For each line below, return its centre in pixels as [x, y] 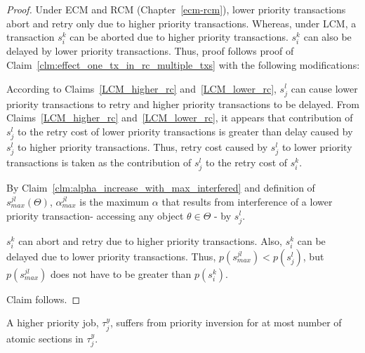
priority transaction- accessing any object [95, 215]
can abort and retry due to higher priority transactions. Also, [150, 240]
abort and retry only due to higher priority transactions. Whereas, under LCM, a [181, 23]
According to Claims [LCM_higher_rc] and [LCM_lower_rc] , [141, 88]
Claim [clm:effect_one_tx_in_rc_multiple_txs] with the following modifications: [183, 64]
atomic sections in [45, 338]
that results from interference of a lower [247, 201]
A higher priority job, [53, 322]
